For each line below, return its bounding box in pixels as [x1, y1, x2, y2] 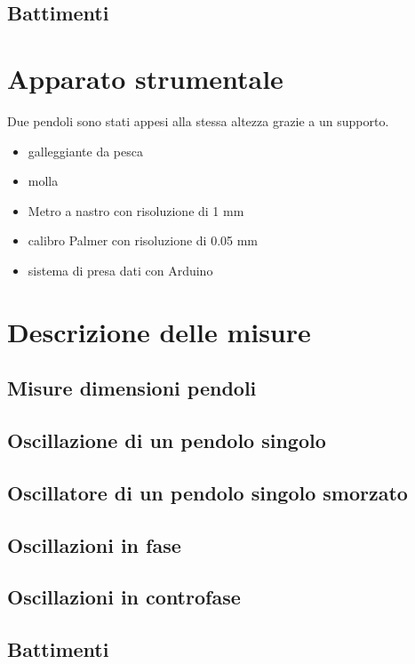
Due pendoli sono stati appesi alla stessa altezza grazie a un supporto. [7, 111, 389, 130]
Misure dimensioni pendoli [7, 374, 257, 402]
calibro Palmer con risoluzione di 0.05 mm [28, 231, 259, 250]
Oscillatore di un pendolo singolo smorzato [7, 478, 408, 506]
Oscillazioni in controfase [7, 583, 241, 611]
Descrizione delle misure [7, 313, 311, 349]
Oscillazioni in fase [7, 531, 181, 558]
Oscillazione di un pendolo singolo [7, 427, 326, 454]
